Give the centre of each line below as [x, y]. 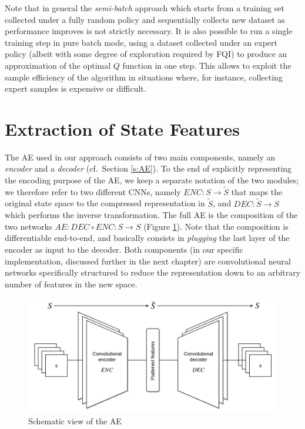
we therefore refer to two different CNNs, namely [93, 191]
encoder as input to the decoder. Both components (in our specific [124, 249]
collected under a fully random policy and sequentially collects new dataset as [145, 19]
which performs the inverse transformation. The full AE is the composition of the [151, 215]
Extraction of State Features [122, 128]
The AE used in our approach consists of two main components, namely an [140, 157]
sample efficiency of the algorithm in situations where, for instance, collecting [144, 77]
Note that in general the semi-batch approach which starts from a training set [145, 8]
